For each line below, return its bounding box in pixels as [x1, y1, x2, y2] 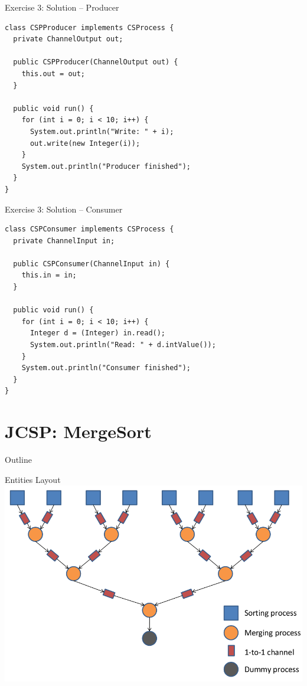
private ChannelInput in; [13, 236, 115, 245]
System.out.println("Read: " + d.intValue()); [30, 341, 216, 349]
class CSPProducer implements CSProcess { [5, 23, 174, 32]
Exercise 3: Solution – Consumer [5, 202, 123, 215]
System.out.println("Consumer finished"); [21, 364, 191, 373]
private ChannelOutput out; [13, 35, 123, 44]
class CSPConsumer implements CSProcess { [5, 225, 174, 234]
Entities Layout [5, 473, 61, 485]
